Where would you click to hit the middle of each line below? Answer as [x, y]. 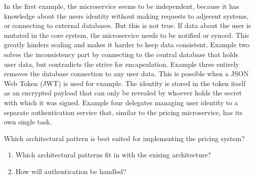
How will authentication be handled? [71, 171]
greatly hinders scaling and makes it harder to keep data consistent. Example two [127, 44]
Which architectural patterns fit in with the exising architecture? [113, 155]
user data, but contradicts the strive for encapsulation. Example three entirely [122, 64]
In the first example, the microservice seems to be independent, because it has [122, 6]
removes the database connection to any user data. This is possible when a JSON [127, 74]
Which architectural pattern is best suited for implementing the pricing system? [124, 138]
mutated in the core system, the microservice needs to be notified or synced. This [127, 35]
